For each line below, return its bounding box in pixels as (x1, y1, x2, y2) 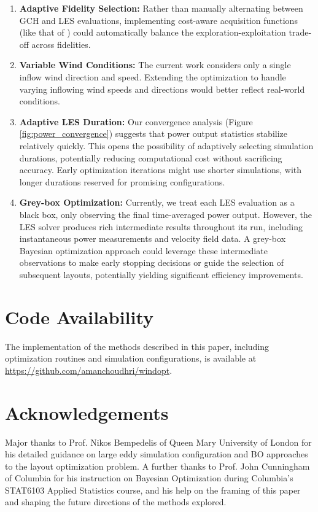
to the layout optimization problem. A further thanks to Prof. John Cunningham (5, 459, 310, 472)
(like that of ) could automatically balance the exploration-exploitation (19, 26, 286, 39)
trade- (289, 26, 312, 39)
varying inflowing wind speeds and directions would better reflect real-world (19, 82, 305, 95)
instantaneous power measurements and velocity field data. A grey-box (19, 232, 286, 245)
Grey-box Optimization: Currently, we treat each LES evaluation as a (19, 196, 295, 209)
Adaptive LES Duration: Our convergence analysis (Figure (19, 115, 253, 128)
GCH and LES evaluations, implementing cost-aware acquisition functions (19, 14, 298, 26)
